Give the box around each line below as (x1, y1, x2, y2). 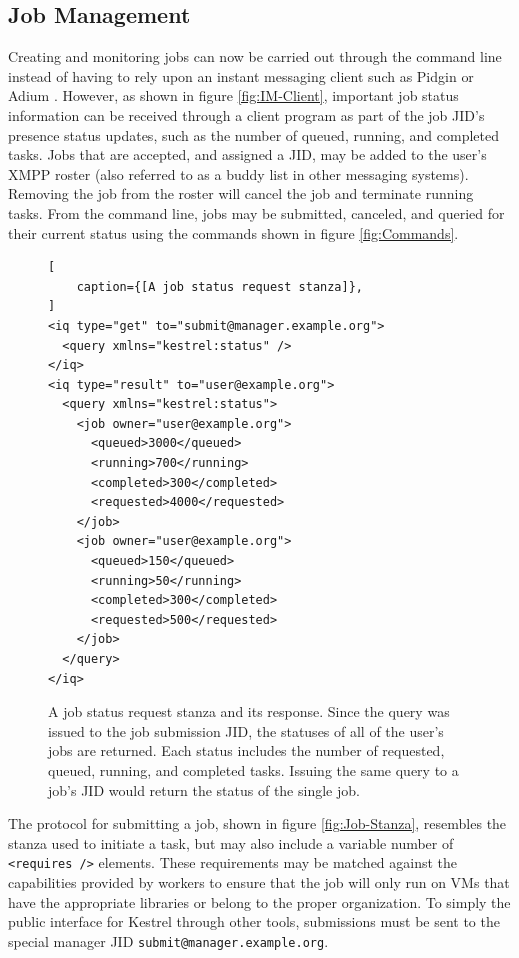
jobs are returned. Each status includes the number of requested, (48, 740, 445, 761)
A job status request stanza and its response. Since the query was (48, 701, 450, 722)
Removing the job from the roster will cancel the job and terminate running (8, 183, 474, 204)
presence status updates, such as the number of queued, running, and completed (8, 124, 499, 145)
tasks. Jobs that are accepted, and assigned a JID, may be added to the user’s (8, 144, 487, 165)
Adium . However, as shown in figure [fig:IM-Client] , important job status (8, 85, 459, 106)
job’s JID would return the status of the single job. (48, 779, 360, 800)
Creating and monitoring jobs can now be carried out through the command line (8, 46, 502, 67)
